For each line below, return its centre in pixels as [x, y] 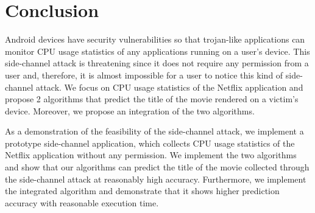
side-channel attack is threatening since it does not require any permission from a [157, 63]
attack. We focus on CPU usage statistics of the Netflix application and [169, 87]
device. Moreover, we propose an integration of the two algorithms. [130, 110]
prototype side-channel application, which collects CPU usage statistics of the [150, 143]
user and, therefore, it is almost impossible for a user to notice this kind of [144, 75]
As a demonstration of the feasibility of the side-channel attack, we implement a [154, 131]
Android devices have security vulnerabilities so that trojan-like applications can [155, 39]
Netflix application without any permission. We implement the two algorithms [151, 155]
